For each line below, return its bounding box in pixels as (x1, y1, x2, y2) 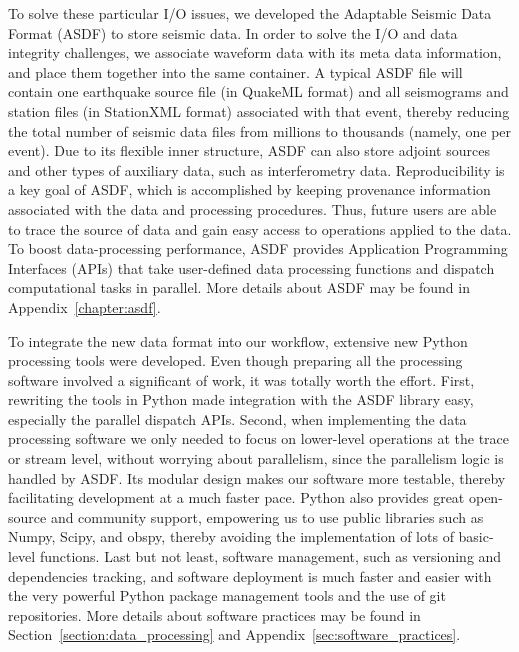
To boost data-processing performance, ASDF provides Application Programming (8, 238, 508, 259)
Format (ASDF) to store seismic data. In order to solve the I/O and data (8, 22, 458, 43)
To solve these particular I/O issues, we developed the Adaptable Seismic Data (8, 3, 492, 23)
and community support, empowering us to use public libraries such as (50, 506, 484, 527)
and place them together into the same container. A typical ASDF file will (8, 61, 463, 82)
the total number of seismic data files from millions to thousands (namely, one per (8, 120, 512, 141)
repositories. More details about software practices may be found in (8, 604, 421, 625)
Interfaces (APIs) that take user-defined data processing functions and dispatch (8, 257, 495, 278)
